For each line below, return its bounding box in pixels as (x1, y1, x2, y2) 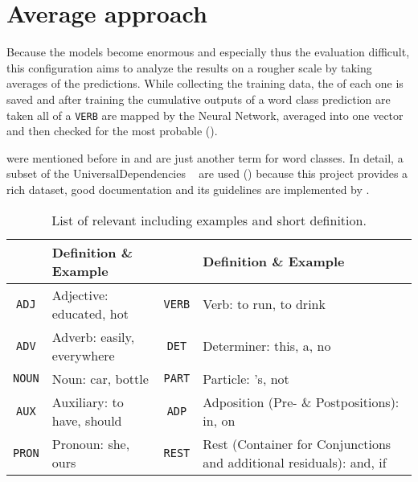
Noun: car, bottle (51, 369, 149, 388)
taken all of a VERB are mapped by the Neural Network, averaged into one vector (6, 106, 404, 123)
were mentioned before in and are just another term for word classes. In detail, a (6, 149, 404, 166)
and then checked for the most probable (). (6, 122, 218, 139)
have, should (51, 410, 122, 430)
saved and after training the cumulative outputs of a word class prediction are (6, 90, 391, 107)
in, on (203, 410, 236, 430)
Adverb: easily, (51, 327, 135, 346)
